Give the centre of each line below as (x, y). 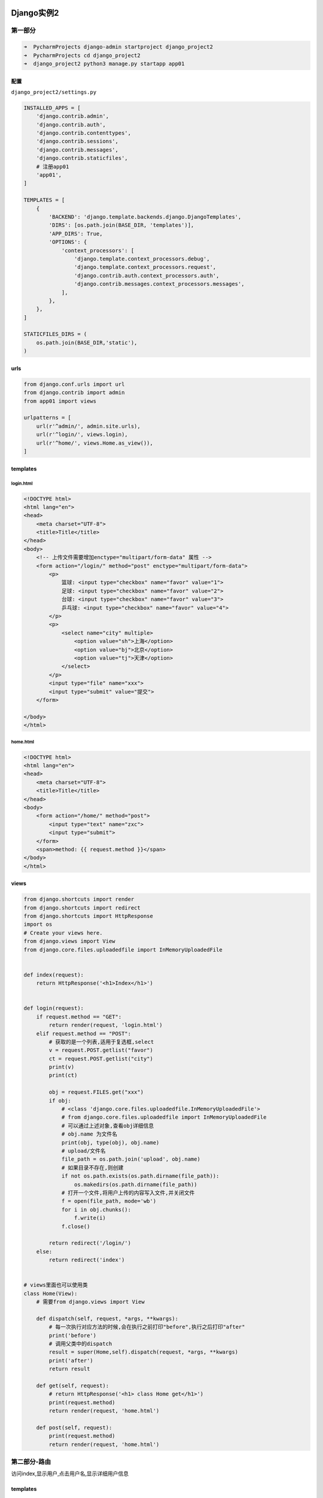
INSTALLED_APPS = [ (52, 108)
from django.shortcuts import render (79, 899)
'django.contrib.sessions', (77, 141)
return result (69, 1369)
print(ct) (63, 1075)
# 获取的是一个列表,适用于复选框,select (101, 1042)
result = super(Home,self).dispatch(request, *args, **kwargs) (144, 1352)
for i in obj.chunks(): (96, 1209)
